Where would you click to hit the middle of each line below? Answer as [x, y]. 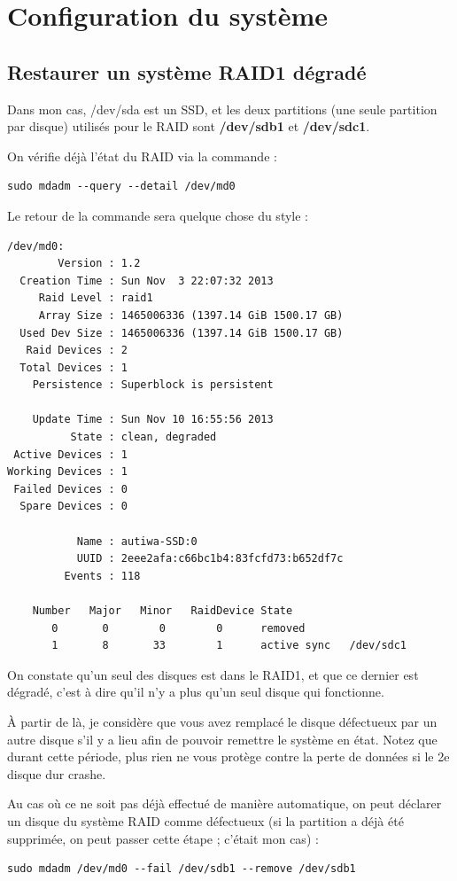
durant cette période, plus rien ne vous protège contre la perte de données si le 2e [228, 756]
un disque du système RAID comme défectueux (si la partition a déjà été [205, 820]
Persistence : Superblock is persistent [153, 385]
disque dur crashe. [57, 773]
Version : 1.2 [99, 264]
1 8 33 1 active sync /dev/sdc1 [229, 646]
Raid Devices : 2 [77, 351]
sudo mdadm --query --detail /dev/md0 [121, 187]
